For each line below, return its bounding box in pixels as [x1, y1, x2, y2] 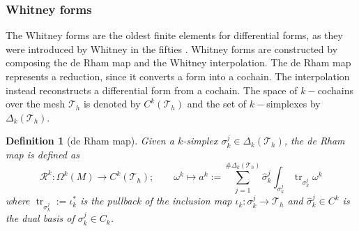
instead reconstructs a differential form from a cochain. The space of [6, 82, 298, 97]
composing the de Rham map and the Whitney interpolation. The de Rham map [6, 55, 351, 70]
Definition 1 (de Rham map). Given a [6, 133, 174, 148]
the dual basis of [6, 211, 75, 225]
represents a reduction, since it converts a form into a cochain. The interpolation [6, 69, 350, 83]
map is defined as [6, 147, 79, 161]
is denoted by [83, 96, 141, 111]
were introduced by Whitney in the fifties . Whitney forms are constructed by [6, 41, 338, 56]
